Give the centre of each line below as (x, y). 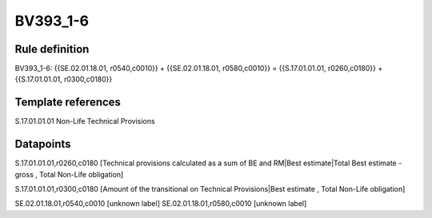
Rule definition (52, 49)
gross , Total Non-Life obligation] (69, 174)
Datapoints (43, 144)
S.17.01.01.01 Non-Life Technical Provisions (85, 121)
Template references (68, 103)
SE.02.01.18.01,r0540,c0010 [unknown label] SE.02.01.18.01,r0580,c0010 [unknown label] (161, 204)
